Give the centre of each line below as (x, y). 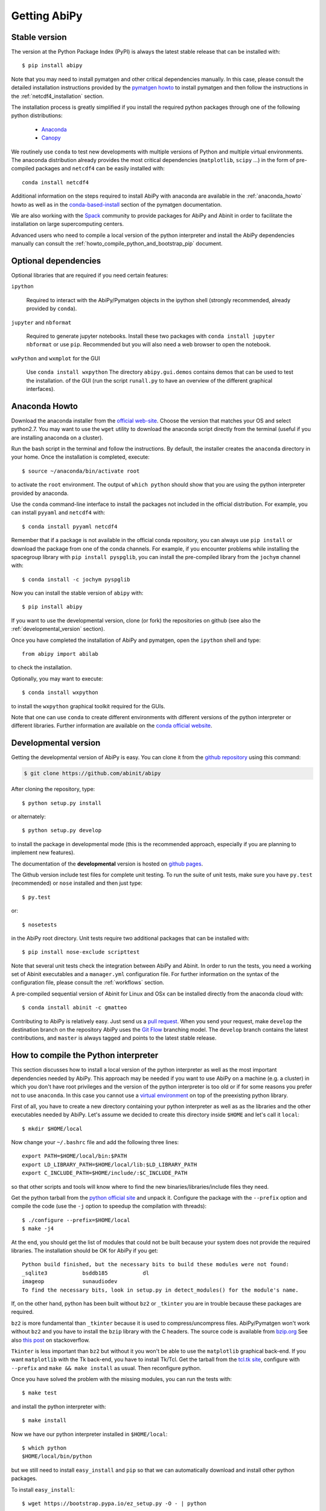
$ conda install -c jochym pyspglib (76, 579)
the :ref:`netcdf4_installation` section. (58, 96)
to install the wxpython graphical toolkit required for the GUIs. (88, 706)
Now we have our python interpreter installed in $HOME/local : (89, 1434)
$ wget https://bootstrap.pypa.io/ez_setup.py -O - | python (114, 1503)
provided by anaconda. (40, 493)
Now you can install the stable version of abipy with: (77, 593)
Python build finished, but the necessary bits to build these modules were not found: (156, 1264)
